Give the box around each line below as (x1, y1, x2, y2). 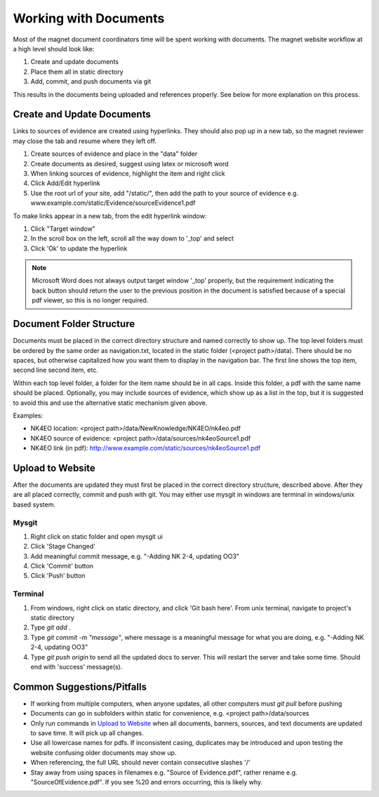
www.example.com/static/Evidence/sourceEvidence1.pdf (30, 199, 196, 207)
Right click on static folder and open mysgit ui (30, 532, 163, 540)
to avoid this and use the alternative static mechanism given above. (13, 398, 208, 407)
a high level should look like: (13, 44, 95, 53)
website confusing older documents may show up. (30, 748, 177, 757)
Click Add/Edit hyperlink (30, 179, 101, 187)
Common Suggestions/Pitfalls (13, 681, 147, 692)
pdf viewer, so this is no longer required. (32, 296, 149, 304)
